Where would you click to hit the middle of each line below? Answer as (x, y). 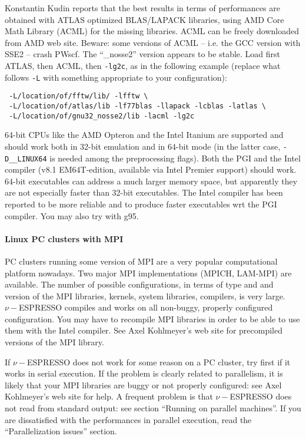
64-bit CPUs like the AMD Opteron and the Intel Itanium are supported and (144, 135)
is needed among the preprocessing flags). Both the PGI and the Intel (175, 158)
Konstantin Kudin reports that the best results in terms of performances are (142, 8)
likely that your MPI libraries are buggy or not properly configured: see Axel (143, 384)
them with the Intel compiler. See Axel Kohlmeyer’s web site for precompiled (144, 330)
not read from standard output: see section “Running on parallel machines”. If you (153, 408)
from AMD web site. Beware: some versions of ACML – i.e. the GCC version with (153, 42)
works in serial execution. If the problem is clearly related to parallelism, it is (144, 373)
